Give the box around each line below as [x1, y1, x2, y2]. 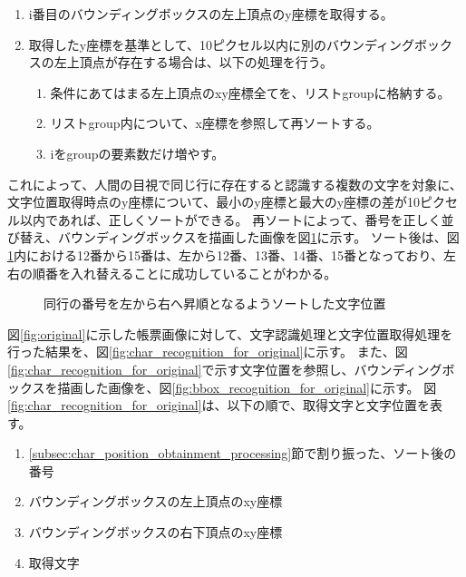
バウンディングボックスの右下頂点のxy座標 [28, 523, 283, 542]
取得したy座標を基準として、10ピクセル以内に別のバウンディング [28, 34, 415, 54]
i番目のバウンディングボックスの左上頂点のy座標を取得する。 [28, 5, 393, 23]
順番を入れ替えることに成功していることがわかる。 [32, 263, 337, 282]
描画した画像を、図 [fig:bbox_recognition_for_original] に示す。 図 [57, 377, 437, 396]
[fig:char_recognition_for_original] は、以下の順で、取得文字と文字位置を [7, 396, 430, 415]
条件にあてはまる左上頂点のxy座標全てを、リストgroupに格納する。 [50, 83, 451, 102]
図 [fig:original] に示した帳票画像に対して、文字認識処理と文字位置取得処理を [7, 324, 453, 343]
